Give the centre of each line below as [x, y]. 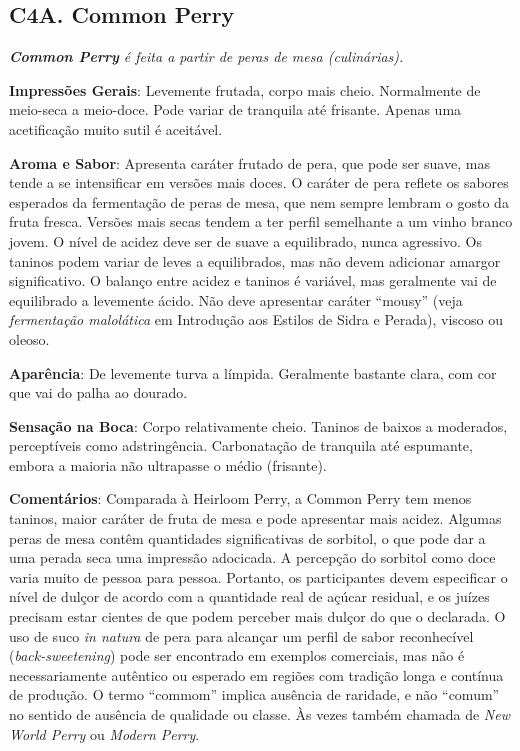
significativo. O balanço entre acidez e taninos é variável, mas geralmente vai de [253, 280]
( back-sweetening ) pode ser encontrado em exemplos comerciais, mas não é [237, 655]
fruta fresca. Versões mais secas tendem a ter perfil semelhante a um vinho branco [261, 221]
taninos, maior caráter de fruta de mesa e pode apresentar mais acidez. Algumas [255, 518]
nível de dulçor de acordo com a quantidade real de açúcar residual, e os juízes [249, 596]
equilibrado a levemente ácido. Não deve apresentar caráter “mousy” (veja [236, 299]
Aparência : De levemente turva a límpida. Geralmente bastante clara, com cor [253, 372]
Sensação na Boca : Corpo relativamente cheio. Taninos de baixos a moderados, [258, 425]
